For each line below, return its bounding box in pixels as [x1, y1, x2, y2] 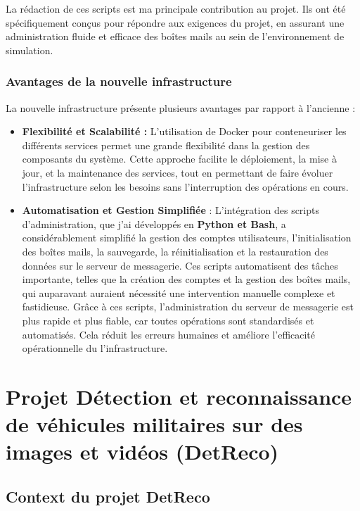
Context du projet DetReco [6, 485, 210, 507]
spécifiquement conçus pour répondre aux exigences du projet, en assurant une [6, 15, 345, 30]
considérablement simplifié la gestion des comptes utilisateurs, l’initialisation [22, 230, 352, 245]
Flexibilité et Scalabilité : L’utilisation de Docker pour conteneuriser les [22, 124, 347, 139]
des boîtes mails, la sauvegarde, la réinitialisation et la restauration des [22, 244, 328, 258]
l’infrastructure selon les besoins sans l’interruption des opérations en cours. [22, 179, 349, 194]
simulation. [6, 42, 53, 57]
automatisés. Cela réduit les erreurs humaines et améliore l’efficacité [22, 327, 316, 341]
